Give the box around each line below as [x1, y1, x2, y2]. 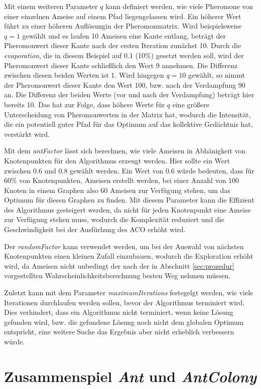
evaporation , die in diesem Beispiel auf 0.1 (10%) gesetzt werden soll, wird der [4, 50, 244, 60]
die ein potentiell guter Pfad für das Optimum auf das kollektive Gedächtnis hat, [4, 119, 253, 129]
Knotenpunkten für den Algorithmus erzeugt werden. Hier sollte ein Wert [4, 155, 230, 165]
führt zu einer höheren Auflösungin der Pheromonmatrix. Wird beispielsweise [4, 21, 242, 31]
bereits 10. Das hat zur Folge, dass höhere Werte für [4, 99, 165, 109]
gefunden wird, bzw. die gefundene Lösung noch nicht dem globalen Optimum [4, 316, 244, 327]
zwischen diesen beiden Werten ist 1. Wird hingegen [4, 70, 164, 80]
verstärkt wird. [4, 128, 50, 139]
